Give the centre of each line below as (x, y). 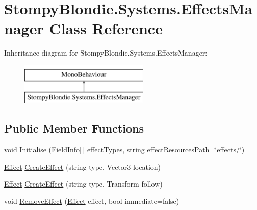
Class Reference (106, 28)
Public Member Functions (74, 128)
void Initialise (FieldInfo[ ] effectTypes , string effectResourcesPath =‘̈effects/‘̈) (124, 150)
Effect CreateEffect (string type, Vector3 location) (83, 166)
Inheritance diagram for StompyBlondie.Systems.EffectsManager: (106, 53)
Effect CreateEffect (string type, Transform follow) (83, 184)
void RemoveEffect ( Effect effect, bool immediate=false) (92, 201)
